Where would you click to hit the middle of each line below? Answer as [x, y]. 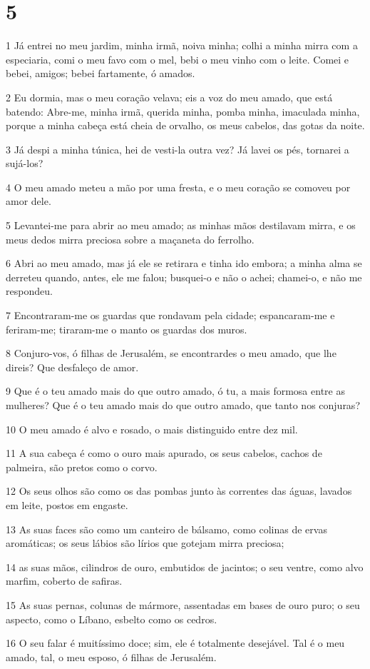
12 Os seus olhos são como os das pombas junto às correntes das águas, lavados [179, 491]
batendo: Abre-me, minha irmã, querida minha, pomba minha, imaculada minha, [183, 111]
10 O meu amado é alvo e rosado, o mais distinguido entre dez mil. [152, 429]
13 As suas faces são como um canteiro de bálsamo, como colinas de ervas [166, 529]
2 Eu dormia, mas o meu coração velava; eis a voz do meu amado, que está [169, 97]
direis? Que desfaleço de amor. [72, 367]
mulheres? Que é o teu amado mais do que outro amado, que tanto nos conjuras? [183, 405]
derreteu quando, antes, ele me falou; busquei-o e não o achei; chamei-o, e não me [184, 277]
